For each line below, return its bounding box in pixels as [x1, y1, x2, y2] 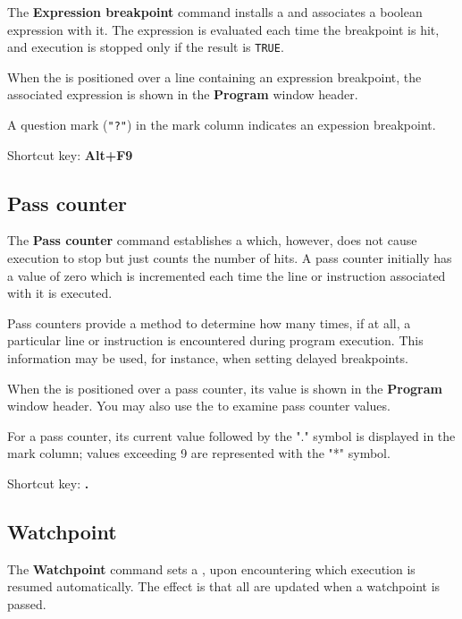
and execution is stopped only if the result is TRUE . [7, 38, 284, 56]
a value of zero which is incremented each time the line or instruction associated [7, 266, 446, 284]
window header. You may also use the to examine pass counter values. [7, 396, 391, 415]
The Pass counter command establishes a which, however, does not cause [7, 231, 417, 250]
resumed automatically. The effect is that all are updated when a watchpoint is [7, 577, 441, 596]
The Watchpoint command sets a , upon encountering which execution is [7, 559, 416, 578]
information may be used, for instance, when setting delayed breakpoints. [7, 349, 408, 368]
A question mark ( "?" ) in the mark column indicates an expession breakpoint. [7, 115, 436, 134]
